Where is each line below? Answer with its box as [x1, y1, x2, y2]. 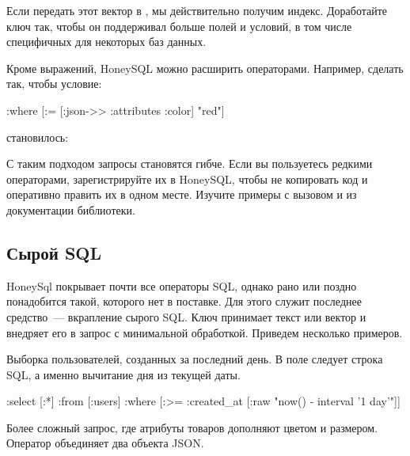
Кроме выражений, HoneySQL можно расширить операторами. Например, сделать [6, 59, 404, 76]
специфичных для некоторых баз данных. [6, 33, 207, 50]
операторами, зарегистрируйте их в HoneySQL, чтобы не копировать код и [6, 170, 368, 187]
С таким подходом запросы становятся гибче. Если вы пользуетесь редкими [6, 155, 373, 172]
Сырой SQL [6, 240, 101, 264]
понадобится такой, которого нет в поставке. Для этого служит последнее [6, 293, 362, 310]
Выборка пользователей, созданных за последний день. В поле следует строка [6, 351, 383, 367]
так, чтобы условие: [6, 75, 102, 92]
